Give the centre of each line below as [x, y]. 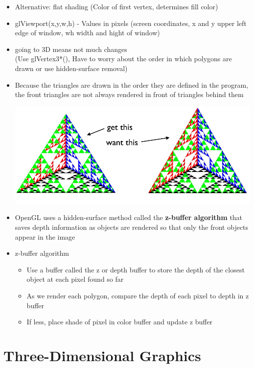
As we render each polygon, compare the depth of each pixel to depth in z [138, 296]
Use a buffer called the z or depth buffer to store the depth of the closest [136, 269]
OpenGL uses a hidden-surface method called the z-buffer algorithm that [129, 217]
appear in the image [45, 236]
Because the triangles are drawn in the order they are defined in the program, [132, 85]
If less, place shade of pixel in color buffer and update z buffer [120, 322]
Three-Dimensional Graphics [102, 355]
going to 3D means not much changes [71, 49]
